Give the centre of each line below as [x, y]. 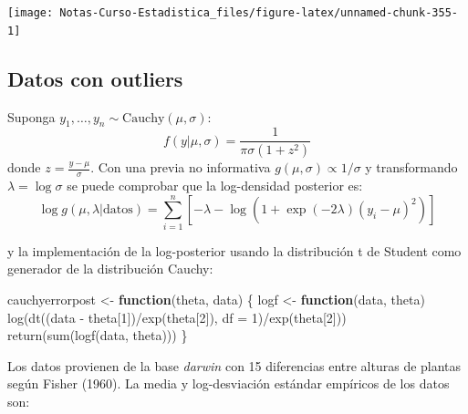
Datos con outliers [95, 78]
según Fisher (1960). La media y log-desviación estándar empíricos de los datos [229, 383]
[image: [31, 13]
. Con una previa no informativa [181, 167]
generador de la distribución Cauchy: [110, 269]
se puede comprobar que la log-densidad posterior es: [215, 186]
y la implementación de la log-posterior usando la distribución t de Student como [234, 250]
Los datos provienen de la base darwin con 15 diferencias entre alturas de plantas [234, 365]
